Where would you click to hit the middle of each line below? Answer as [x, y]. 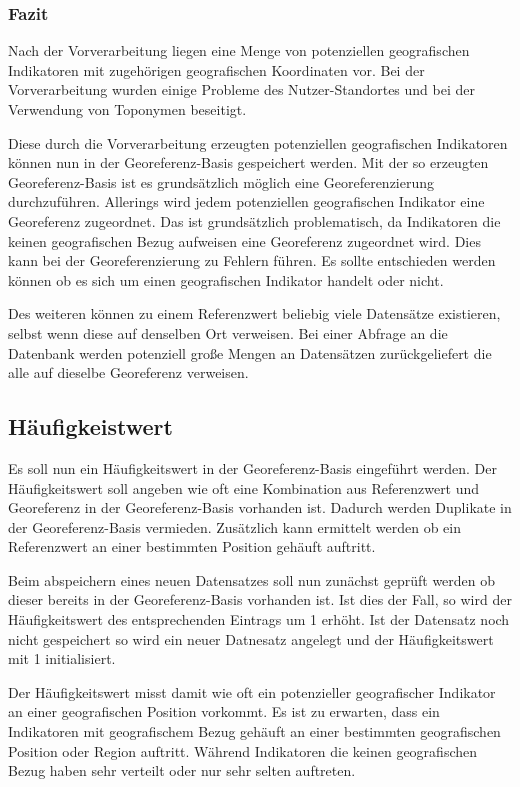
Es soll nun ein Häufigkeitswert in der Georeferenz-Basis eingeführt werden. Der [252, 467]
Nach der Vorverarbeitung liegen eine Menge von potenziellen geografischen [239, 50]
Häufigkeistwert [90, 426]
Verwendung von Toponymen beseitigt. [127, 109]
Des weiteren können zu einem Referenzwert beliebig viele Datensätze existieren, [254, 313]
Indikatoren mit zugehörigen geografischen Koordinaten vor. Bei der [216, 69]
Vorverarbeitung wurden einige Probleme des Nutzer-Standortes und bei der [241, 89]
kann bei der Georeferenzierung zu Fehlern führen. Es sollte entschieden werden [252, 260]
